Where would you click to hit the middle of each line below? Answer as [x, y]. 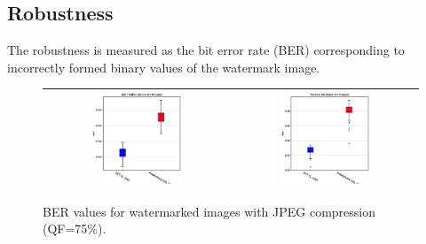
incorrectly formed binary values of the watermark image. [164, 67]
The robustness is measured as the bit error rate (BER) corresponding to [206, 50]
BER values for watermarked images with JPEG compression [209, 211]
